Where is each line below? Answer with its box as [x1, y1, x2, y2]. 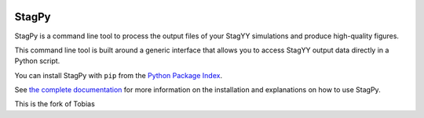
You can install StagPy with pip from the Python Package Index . [14, 70, 223, 80]
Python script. [14, 56, 60, 66]
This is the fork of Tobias [14, 99, 96, 109]
